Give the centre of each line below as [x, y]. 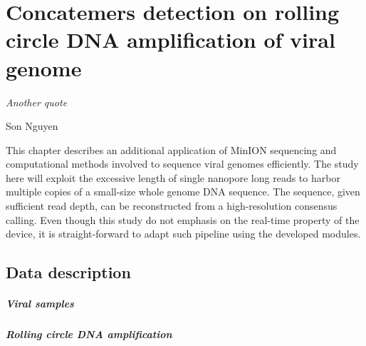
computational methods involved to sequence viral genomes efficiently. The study [182, 164]
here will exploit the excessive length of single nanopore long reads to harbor [173, 177]
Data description [68, 272]
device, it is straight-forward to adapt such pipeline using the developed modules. [183, 234]
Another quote [37, 102]
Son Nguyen [32, 126]
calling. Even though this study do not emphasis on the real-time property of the [183, 219]
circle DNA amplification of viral [171, 40]
